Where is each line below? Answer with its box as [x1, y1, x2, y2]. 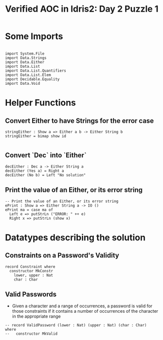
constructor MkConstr [9, 268, 54, 273]
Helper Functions [5, 97, 76, 108]
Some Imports [5, 31, 63, 42]
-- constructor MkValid [5, 331, 57, 337]
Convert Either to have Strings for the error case [5, 116, 154, 125]
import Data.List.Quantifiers [5, 68, 67, 73]
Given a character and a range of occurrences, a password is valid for [12, 303, 153, 309]
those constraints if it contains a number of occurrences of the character [12, 308, 159, 314]
